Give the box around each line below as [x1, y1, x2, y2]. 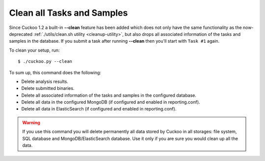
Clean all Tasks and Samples [9, 7, 128, 18]
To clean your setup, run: [9, 47, 60, 53]
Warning [22, 119, 40, 125]
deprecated [9, 31, 33, 37]
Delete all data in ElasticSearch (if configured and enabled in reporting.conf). [21, 106, 177, 112]
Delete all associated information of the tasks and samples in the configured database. [21, 92, 196, 98]
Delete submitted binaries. [21, 85, 75, 91]
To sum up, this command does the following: [9, 69, 102, 76]
